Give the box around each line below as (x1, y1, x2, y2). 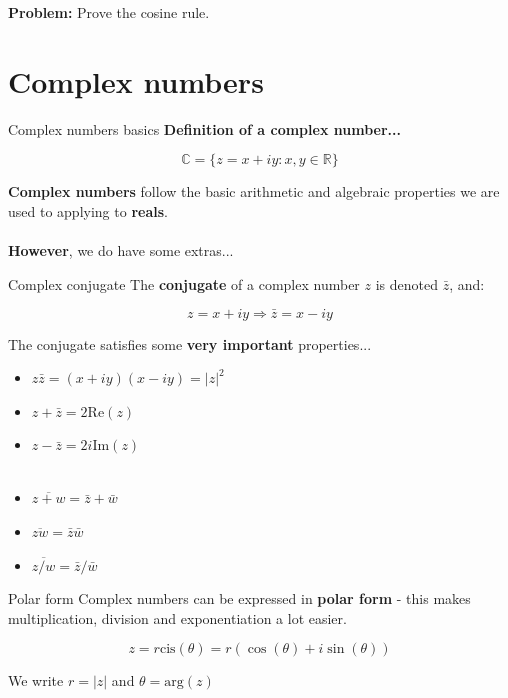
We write (8, 670, 64, 691)
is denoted (375, 273, 438, 294)
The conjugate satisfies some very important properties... (8, 333, 372, 354)
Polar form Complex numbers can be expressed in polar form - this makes (8, 588, 471, 609)
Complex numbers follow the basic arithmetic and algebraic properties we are (8, 181, 500, 202)
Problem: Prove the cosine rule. (8, 2, 210, 22)
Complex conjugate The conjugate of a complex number (8, 273, 360, 294)
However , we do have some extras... (8, 240, 234, 261)
